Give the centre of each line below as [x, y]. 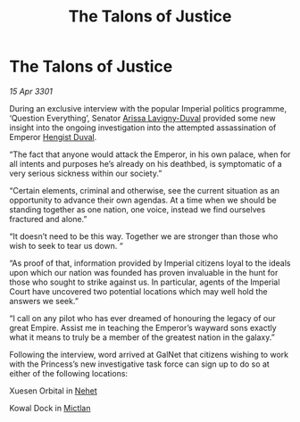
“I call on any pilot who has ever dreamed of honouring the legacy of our [142, 318]
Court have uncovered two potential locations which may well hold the [138, 291]
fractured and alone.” [48, 219]
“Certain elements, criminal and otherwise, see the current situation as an [144, 190]
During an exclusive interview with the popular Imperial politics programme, [148, 108]
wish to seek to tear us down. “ [66, 245]
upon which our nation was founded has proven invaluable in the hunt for [144, 272]
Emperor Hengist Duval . [53, 137]
